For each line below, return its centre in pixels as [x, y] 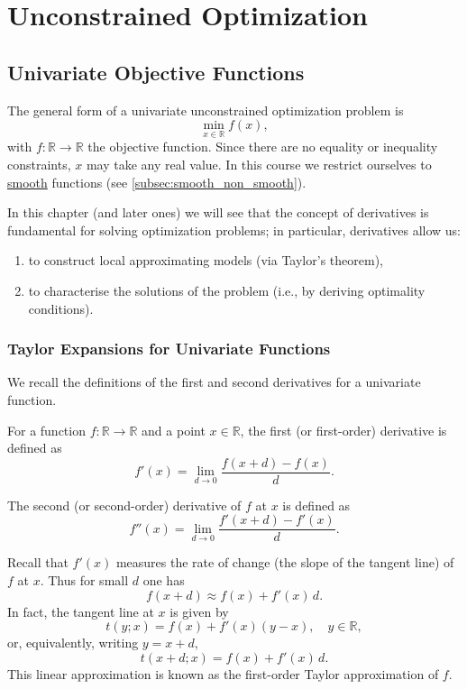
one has [164, 580]
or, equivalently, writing [73, 643]
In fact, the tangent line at [81, 611]
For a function [46, 430]
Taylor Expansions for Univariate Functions [169, 349]
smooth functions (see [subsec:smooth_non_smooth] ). [157, 182]
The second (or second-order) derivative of [124, 505]
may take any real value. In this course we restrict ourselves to [259, 164]
